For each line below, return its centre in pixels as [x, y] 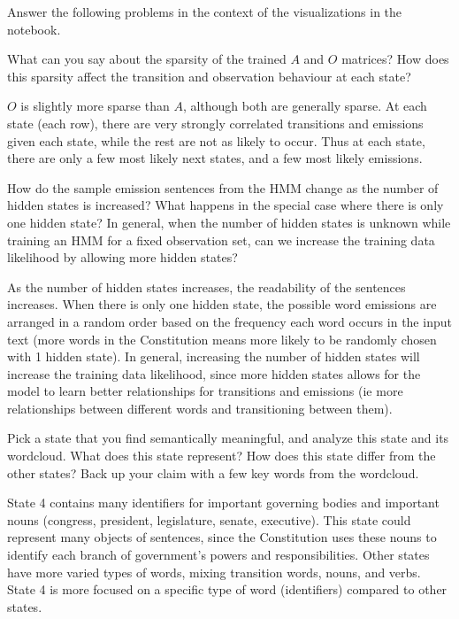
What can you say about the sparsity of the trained [147, 59]
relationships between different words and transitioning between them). [200, 408]
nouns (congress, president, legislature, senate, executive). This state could [209, 519]
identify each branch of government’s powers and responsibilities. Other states [218, 555]
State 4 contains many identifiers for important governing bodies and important [223, 503]
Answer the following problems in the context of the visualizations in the [205, 12]
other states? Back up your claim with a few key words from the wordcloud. [213, 472]
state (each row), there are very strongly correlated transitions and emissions [215, 123]
